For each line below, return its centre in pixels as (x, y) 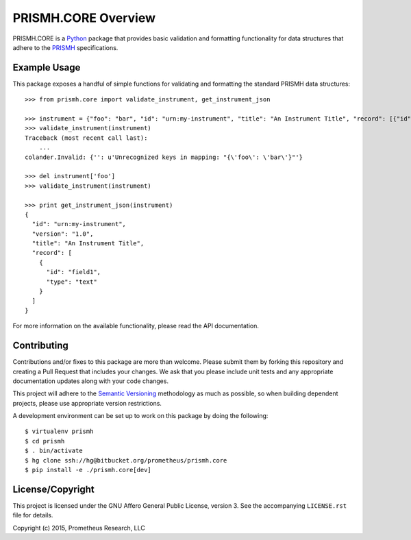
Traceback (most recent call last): (86, 138)
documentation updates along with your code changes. (91, 381)
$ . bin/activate (54, 451)
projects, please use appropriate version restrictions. (87, 403)
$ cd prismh (45, 441)
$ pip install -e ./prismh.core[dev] (88, 470)
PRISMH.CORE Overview (84, 18)
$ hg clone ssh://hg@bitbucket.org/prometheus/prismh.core (126, 460)
